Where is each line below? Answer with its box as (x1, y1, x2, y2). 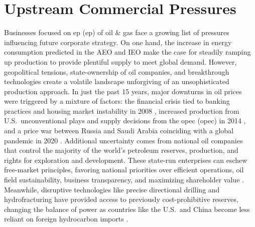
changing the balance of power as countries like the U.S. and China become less (4, 203, 250, 214)
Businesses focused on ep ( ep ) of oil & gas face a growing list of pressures (4, 27, 229, 38)
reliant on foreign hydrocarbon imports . (4, 213, 129, 224)
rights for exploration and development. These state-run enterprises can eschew (4, 154, 247, 165)
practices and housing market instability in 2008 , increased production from (4, 105, 239, 116)
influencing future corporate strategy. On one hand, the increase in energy (4, 37, 232, 47)
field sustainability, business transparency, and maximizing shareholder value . (4, 174, 244, 185)
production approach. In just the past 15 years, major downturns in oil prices (4, 86, 242, 96)
